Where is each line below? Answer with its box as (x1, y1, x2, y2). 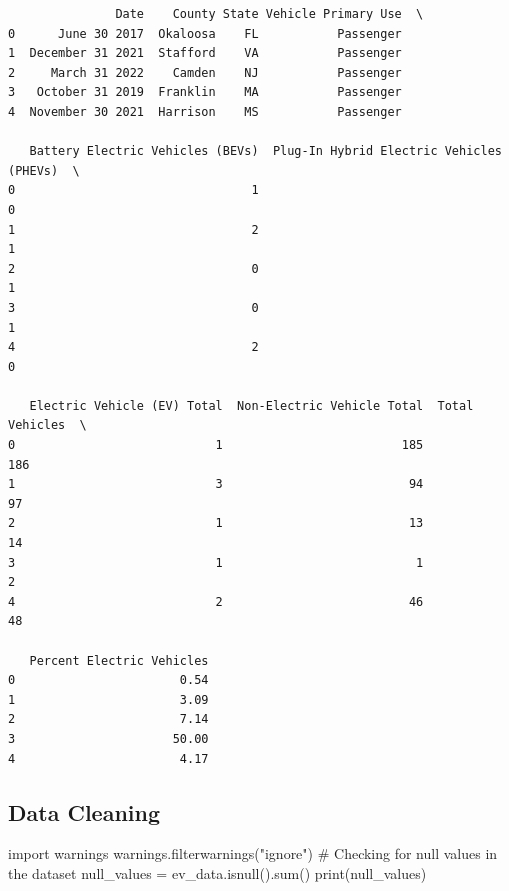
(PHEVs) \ (8, 163, 80, 178)
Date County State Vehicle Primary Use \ (115, 7, 424, 21)
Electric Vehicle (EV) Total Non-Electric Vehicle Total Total (29, 398, 474, 413)
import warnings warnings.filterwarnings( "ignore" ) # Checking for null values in (8, 843, 498, 864)
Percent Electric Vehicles (29, 653, 209, 668)
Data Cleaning (8, 796, 160, 827)
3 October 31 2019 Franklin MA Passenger (8, 85, 402, 100)
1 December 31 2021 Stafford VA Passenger (8, 46, 402, 61)
